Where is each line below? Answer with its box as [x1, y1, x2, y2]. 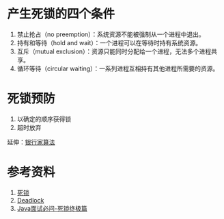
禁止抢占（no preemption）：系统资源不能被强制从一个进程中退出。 [16, 30, 205, 38]
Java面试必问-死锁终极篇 [16, 204, 87, 212]
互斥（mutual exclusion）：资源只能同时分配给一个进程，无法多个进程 [16, 47, 212, 55]
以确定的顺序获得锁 [16, 114, 72, 123]
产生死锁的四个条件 [7, 6, 115, 22]
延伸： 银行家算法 [7, 138, 55, 146]
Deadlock [16, 196, 44, 204]
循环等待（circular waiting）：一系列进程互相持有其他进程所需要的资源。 [16, 64, 219, 73]
